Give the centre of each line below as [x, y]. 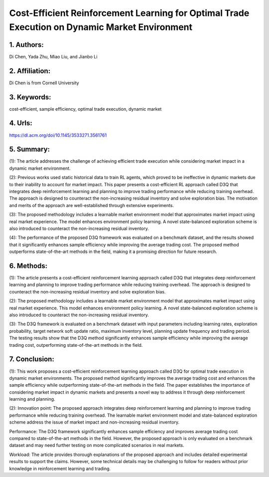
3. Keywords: [30, 97]
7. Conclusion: [32, 359]
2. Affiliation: [30, 71]
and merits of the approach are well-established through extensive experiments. [92, 205]
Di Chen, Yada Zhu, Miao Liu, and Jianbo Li [53, 56]
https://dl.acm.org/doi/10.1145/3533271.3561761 [58, 135]
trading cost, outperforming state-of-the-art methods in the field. [76, 345]
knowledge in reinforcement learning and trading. [60, 469]
